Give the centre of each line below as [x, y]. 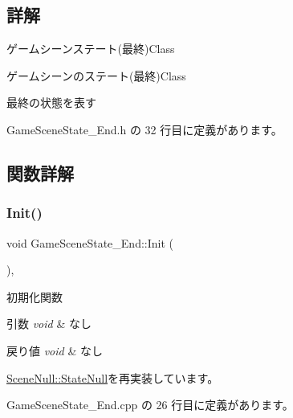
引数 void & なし [49, 324]
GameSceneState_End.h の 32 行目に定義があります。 [144, 129]
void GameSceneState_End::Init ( [90, 242]
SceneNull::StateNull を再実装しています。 [113, 377]
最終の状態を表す [51, 102]
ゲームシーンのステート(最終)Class [96, 75]
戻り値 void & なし [55, 350]
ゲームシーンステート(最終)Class [91, 49]
